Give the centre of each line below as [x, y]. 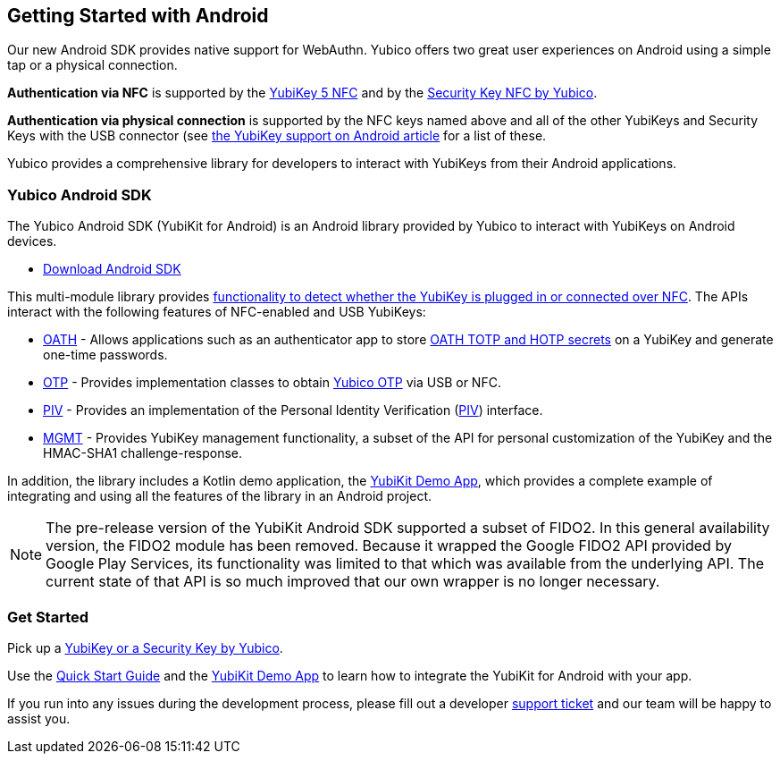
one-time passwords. [105, 355]
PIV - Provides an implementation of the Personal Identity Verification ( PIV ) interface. [293, 410]
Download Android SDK [112, 269]
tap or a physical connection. [92, 65]
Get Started [48, 617]
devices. [32, 241]
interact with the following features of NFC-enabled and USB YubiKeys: [217, 312]
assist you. [39, 718]
